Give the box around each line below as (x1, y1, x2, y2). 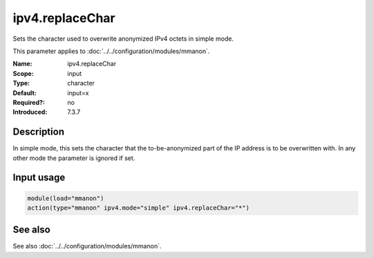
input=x (67, 88, 89, 97)
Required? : (12, 98, 45, 106)
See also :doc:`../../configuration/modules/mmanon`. (12, 242, 162, 250)
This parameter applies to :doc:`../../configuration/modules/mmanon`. (12, 47, 210, 55)
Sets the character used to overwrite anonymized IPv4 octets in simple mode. (12, 34, 234, 43)
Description (12, 126, 65, 138)
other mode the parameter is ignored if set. (12, 154, 135, 162)
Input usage (12, 172, 66, 183)
